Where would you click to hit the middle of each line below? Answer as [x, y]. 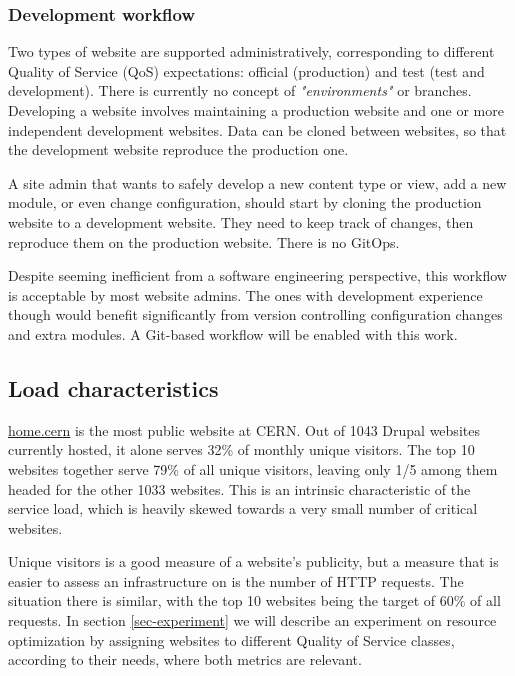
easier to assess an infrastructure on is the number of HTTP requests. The [236, 580]
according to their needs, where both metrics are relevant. [185, 659]
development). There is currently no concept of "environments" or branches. [240, 90]
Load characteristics [113, 387]
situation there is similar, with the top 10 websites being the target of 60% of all [254, 600]
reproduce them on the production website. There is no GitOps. [204, 241]
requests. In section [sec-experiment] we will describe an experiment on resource [252, 620]
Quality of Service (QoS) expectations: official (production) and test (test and [246, 70]
